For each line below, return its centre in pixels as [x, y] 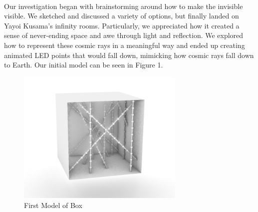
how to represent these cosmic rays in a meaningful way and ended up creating [125, 45]
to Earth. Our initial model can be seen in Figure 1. [84, 65]
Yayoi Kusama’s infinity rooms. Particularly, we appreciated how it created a [122, 25]
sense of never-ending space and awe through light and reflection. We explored [124, 35]
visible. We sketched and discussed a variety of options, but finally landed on [122, 16]
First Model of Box [53, 205]
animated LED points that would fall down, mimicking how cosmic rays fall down [129, 55]
